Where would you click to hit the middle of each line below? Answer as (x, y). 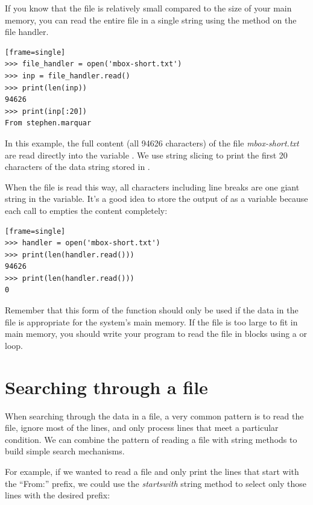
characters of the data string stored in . (77, 167)
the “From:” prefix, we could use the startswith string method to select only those (156, 483)
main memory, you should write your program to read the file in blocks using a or (156, 334)
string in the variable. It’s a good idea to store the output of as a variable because (156, 199)
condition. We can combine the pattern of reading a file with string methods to (151, 439)
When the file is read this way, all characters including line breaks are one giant (152, 187)
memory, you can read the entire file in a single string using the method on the (151, 20)
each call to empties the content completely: (86, 210)
